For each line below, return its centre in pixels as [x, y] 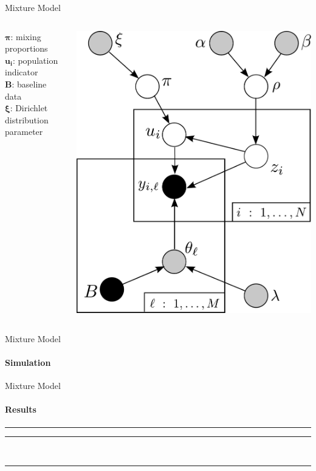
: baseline [29, 84]
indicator [22, 72]
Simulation [28, 362]
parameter [24, 132]
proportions [26, 48]
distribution [27, 119]
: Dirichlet [29, 108]
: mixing [26, 36]
